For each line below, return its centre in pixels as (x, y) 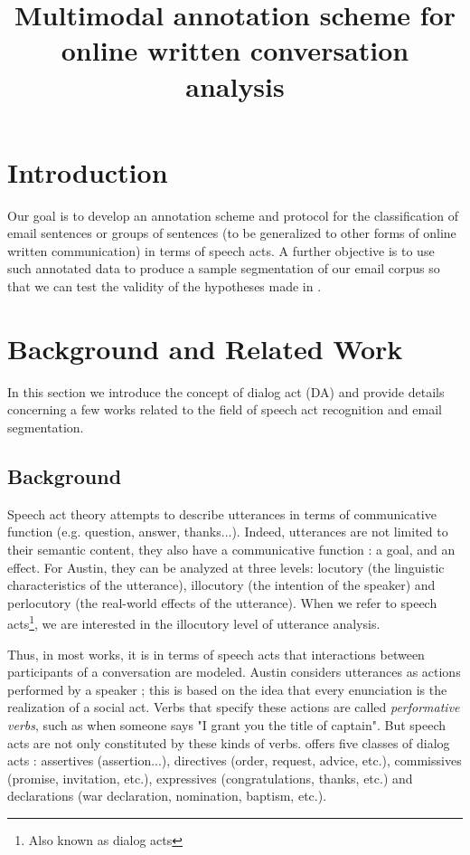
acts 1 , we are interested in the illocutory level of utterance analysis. (194, 622)
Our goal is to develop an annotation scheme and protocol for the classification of (233, 215)
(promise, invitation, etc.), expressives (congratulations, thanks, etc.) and (210, 778)
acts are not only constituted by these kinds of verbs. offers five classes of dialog (229, 742)
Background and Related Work (205, 348)
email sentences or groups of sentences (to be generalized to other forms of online (232, 233)
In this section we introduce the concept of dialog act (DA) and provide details (226, 391)
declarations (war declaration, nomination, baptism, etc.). (167, 796)
